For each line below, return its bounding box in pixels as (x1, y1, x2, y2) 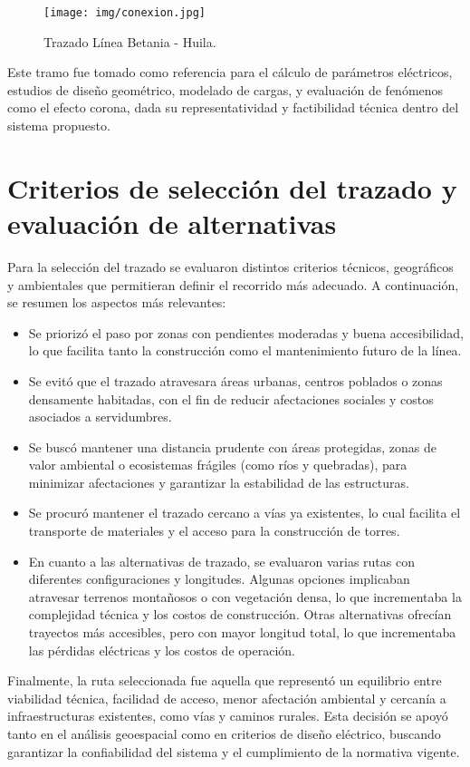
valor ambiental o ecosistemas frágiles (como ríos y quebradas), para (28, 455, 408, 474)
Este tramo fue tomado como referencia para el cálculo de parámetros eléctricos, (7, 63, 453, 82)
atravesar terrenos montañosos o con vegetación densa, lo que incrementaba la (28, 587, 462, 606)
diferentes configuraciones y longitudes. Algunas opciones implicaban (28, 569, 410, 588)
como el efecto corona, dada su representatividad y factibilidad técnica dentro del (7, 98, 459, 117)
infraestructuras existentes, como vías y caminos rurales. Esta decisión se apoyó (7, 706, 448, 725)
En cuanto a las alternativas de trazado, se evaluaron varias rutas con (28, 551, 415, 570)
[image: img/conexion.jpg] (43, 6, 206, 19)
